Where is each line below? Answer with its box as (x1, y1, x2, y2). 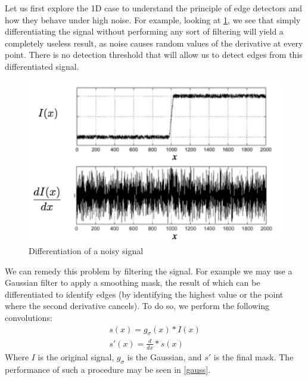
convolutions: (5, 311, 52, 323)
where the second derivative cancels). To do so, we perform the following (5, 299, 270, 312)
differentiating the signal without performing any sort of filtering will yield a (5, 25, 284, 38)
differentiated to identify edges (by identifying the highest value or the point (5, 288, 284, 300)
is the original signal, (38, 350, 114, 363)
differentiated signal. (5, 60, 79, 72)
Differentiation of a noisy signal (29, 244, 144, 257)
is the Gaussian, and (127, 350, 202, 363)
